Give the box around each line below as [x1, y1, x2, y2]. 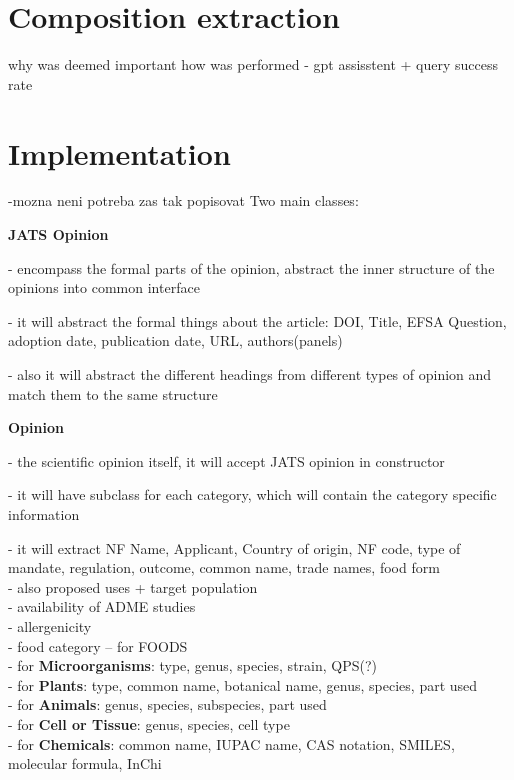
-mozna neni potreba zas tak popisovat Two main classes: [8, 190, 359, 211]
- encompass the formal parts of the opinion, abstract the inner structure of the [8, 257, 495, 278]
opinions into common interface [8, 277, 200, 298]
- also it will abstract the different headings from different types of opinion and [8, 364, 492, 384]
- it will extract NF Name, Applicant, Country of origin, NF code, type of [8, 537, 461, 558]
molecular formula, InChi [8, 753, 162, 774]
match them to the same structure [8, 383, 218, 404]
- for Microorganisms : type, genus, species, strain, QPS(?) [8, 655, 378, 676]
